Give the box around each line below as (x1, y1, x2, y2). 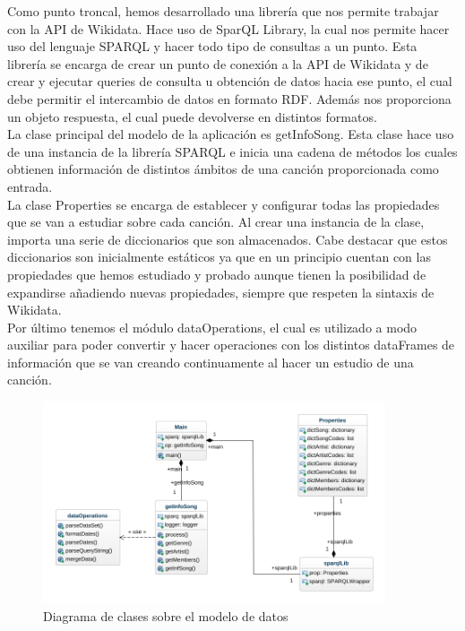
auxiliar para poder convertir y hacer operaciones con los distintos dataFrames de (7, 335, 455, 354)
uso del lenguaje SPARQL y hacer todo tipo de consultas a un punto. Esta (7, 37, 418, 56)
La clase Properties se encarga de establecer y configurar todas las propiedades (7, 194, 440, 213)
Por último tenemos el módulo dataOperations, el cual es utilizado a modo (7, 317, 418, 336)
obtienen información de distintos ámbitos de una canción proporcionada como (7, 160, 439, 178)
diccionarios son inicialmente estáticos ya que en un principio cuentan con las (7, 247, 431, 266)
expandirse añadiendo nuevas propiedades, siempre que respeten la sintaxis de (7, 282, 435, 301)
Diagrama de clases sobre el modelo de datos (43, 606, 288, 625)
